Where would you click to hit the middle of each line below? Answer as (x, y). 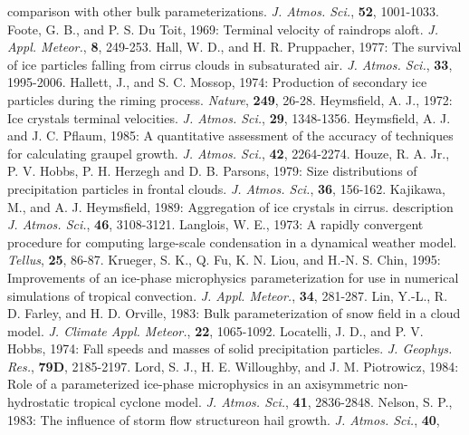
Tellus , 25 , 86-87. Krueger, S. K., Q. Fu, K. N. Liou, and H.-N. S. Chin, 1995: (224, 260)
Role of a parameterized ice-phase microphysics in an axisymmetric (193, 384)
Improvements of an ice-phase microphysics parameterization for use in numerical (233, 277)
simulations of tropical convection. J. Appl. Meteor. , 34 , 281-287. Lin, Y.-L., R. (228, 295)
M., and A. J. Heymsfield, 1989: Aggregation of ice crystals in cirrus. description (230, 206)
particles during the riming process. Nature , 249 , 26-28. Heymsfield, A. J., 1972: (230, 99)
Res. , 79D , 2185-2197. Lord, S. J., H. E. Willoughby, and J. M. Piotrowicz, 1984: (233, 366)
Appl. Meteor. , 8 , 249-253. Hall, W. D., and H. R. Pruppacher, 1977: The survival (234, 47)
